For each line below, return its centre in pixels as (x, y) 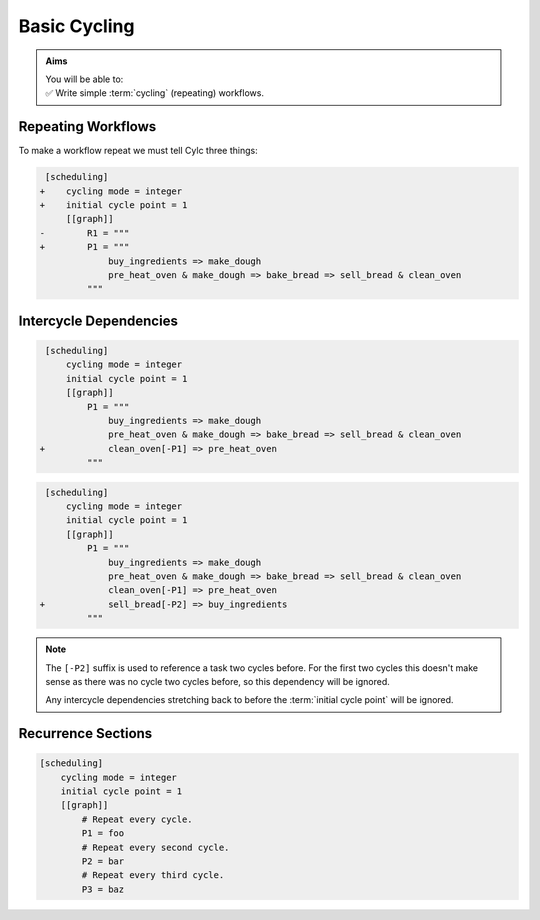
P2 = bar (103, 861)
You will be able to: (84, 79)
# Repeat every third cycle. (153, 875)
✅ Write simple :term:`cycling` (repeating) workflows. (155, 93)
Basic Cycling (76, 26)
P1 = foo (103, 833)
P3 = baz (103, 889)
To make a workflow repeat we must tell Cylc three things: (138, 151)
